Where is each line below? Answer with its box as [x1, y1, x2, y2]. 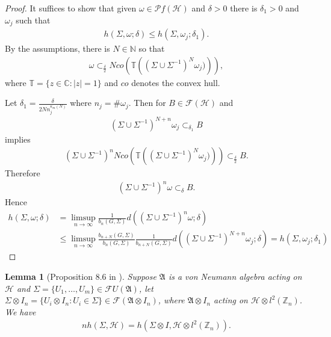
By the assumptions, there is [5, 42, 110, 55]
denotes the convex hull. [131, 76, 220, 88]
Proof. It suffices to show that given [5, 2, 137, 14]
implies [5, 132, 31, 145]
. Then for [128, 96, 166, 109]
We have [5, 305, 36, 318]
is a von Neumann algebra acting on [168, 270, 302, 282]
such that [16, 13, 51, 26]
